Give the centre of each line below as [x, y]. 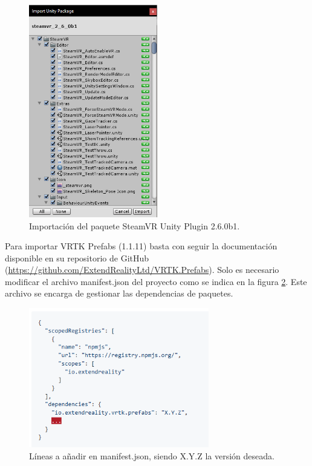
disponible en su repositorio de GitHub [77, 258]
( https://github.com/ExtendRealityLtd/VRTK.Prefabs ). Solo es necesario [142, 270]
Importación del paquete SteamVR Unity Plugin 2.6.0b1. [135, 225]
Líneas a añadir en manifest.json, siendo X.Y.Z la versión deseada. [152, 455]
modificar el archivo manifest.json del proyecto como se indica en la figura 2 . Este [156, 281]
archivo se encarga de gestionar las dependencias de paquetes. [119, 293]
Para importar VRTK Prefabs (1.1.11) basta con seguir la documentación [141, 246]
